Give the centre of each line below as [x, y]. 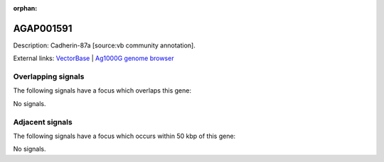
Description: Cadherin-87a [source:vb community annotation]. [104, 45]
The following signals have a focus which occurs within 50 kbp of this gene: [124, 136]
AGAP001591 [43, 28]
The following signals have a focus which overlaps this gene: [102, 91]
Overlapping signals [49, 76]
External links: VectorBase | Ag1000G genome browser [94, 58]
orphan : [25, 8]
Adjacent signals [43, 122]
